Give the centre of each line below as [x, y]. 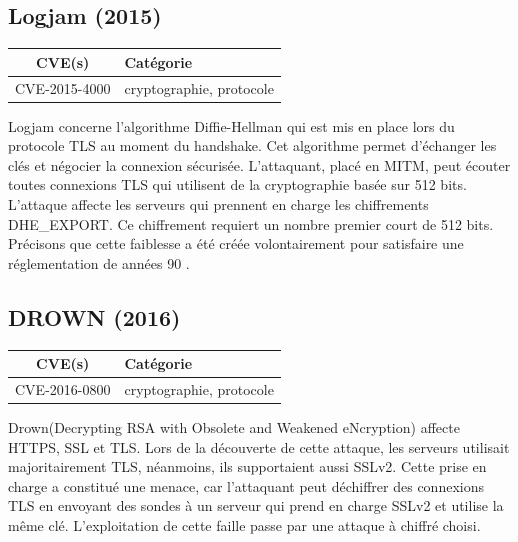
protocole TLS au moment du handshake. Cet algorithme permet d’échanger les [252, 145]
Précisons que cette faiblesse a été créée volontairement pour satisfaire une [236, 243]
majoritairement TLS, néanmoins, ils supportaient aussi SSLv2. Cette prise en [247, 466]
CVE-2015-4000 [63, 87]
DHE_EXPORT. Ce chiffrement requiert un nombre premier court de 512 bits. [251, 223]
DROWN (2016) [94, 316]
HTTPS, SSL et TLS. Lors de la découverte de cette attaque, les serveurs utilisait [259, 446]
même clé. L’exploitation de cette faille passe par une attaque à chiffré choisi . [244, 525]
